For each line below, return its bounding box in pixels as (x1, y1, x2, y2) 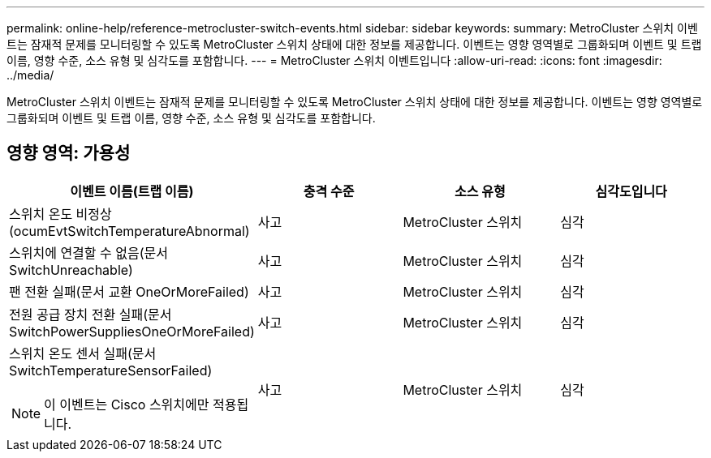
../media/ (6, 68, 54, 82)
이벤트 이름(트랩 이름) (70, 182, 194, 199)
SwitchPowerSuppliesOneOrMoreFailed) (9, 323, 255, 340)
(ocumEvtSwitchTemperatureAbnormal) (9, 222, 250, 239)
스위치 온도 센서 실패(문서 (9, 345, 157, 362)
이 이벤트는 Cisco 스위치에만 (44, 396, 209, 413)
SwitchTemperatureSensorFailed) (9, 362, 213, 379)
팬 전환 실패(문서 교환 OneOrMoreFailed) (9, 283, 249, 300)
